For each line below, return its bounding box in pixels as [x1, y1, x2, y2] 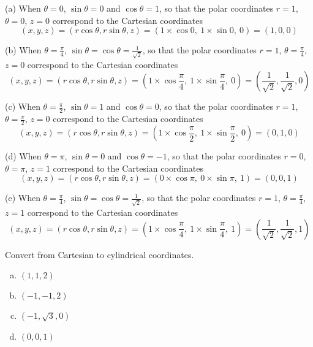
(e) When [5, 191, 40, 204]
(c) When [5, 100, 40, 113]
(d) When [5, 150, 42, 162]
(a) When [5, 2, 41, 14]
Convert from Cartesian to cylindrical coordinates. [5, 248, 194, 261]
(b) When [5, 44, 42, 56]
